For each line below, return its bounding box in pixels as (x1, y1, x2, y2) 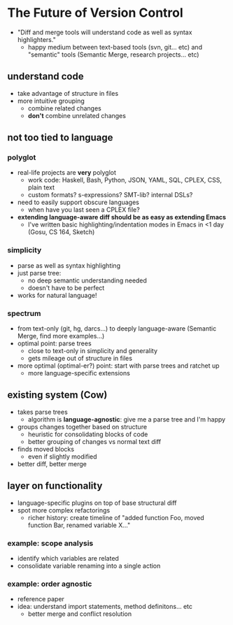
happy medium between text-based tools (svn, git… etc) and (27, 43, 203, 51)
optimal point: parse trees (17, 339, 92, 347)
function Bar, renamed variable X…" (27, 521, 131, 529)
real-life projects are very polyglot (17, 168, 117, 177)
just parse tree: (17, 268, 62, 277)
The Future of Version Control (7, 5, 183, 21)
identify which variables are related (17, 554, 119, 562)
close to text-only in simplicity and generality (27, 347, 158, 355)
